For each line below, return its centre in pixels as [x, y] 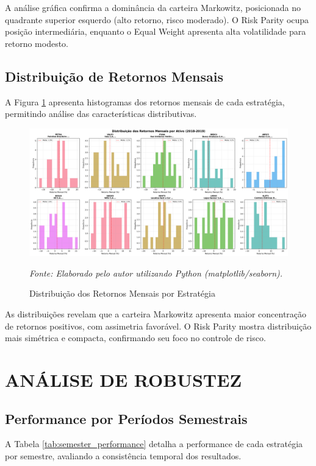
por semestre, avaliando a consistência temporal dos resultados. [123, 456]
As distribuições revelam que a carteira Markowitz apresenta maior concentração [156, 314]
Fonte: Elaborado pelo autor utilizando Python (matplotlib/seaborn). [156, 273]
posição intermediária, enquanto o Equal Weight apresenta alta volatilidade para [156, 31]
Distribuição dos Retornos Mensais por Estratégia [122, 293]
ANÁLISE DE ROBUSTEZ [124, 380]
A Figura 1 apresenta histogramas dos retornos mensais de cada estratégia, [145, 101]
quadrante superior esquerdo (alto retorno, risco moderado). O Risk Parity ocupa [157, 19]
